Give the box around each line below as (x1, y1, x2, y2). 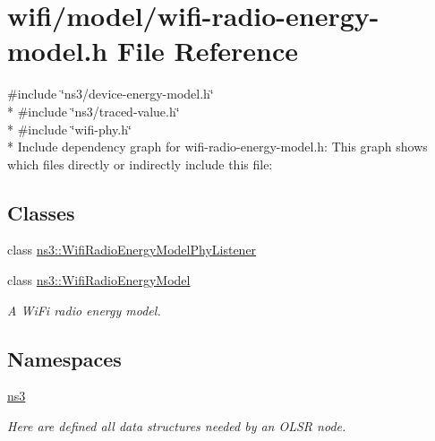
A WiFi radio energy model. (7, 300, 161, 319)
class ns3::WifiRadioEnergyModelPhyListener (7, 240, 257, 259)
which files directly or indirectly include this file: (7, 154, 273, 173)
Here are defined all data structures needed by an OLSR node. (7, 417, 346, 436)
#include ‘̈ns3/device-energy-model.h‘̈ (7, 84, 214, 103)
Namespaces (7, 344, 122, 372)
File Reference (116, 32, 299, 69)
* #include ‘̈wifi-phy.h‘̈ (7, 119, 132, 138)
